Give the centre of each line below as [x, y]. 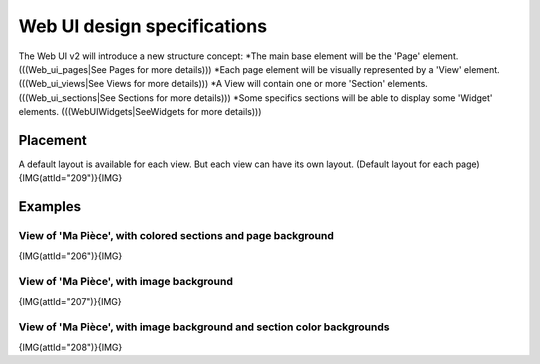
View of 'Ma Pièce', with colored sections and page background [176, 236]
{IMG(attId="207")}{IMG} [70, 301]
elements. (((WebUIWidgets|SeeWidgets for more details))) [140, 112]
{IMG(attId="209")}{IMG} [70, 178]
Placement [52, 140]
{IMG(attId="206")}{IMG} [70, 256]
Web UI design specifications [143, 26]
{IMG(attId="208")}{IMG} [70, 347]
